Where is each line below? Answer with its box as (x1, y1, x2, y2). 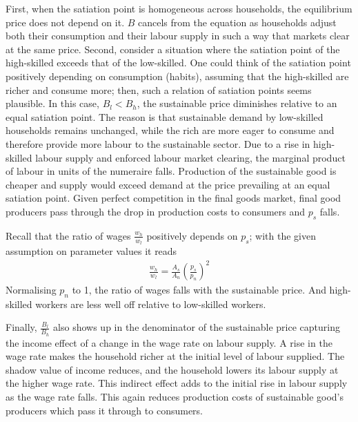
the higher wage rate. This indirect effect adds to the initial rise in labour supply (6, 376, 348, 390)
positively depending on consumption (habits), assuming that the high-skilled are (6, 68, 349, 83)
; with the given (249, 228, 317, 242)
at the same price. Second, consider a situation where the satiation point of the (6, 41, 340, 56)
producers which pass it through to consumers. (6, 403, 203, 417)
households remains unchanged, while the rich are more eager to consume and (6, 123, 335, 137)
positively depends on (146, 228, 238, 242)
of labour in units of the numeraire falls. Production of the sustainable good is (6, 164, 337, 178)
